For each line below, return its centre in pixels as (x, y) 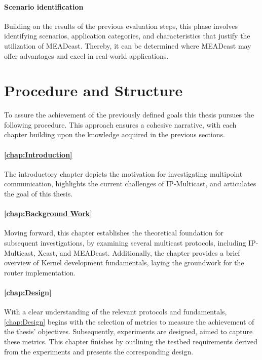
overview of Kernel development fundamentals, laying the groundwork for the (124, 263)
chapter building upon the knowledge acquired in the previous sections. (115, 134)
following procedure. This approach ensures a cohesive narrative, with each (120, 124)
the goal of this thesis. (39, 194)
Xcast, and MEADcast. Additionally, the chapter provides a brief (139, 252)
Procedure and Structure (93, 90)
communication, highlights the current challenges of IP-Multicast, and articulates (130, 184)
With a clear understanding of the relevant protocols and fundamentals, (116, 312)
